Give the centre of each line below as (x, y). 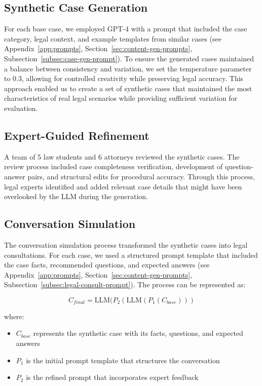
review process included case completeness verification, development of (114, 166)
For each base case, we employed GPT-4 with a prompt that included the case (126, 29)
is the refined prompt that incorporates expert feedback (112, 377)
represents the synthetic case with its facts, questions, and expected (138, 333)
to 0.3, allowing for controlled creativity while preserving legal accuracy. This (124, 78)
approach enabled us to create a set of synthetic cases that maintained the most (128, 88)
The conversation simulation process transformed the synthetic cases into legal (126, 244)
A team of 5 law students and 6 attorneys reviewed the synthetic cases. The (122, 156)
